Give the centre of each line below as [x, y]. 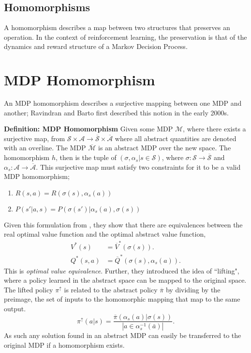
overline [40, 149]
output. [15, 308]
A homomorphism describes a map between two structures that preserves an [117, 27]
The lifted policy [29, 289]
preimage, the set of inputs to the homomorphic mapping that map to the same [122, 299]
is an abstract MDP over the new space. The [165, 148]
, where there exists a [214, 129]
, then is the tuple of [86, 157]
